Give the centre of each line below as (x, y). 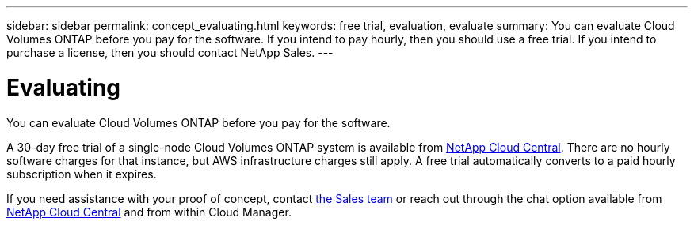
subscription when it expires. (82, 174)
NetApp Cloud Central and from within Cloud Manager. (149, 212)
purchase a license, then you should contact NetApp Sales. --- (170, 52)
